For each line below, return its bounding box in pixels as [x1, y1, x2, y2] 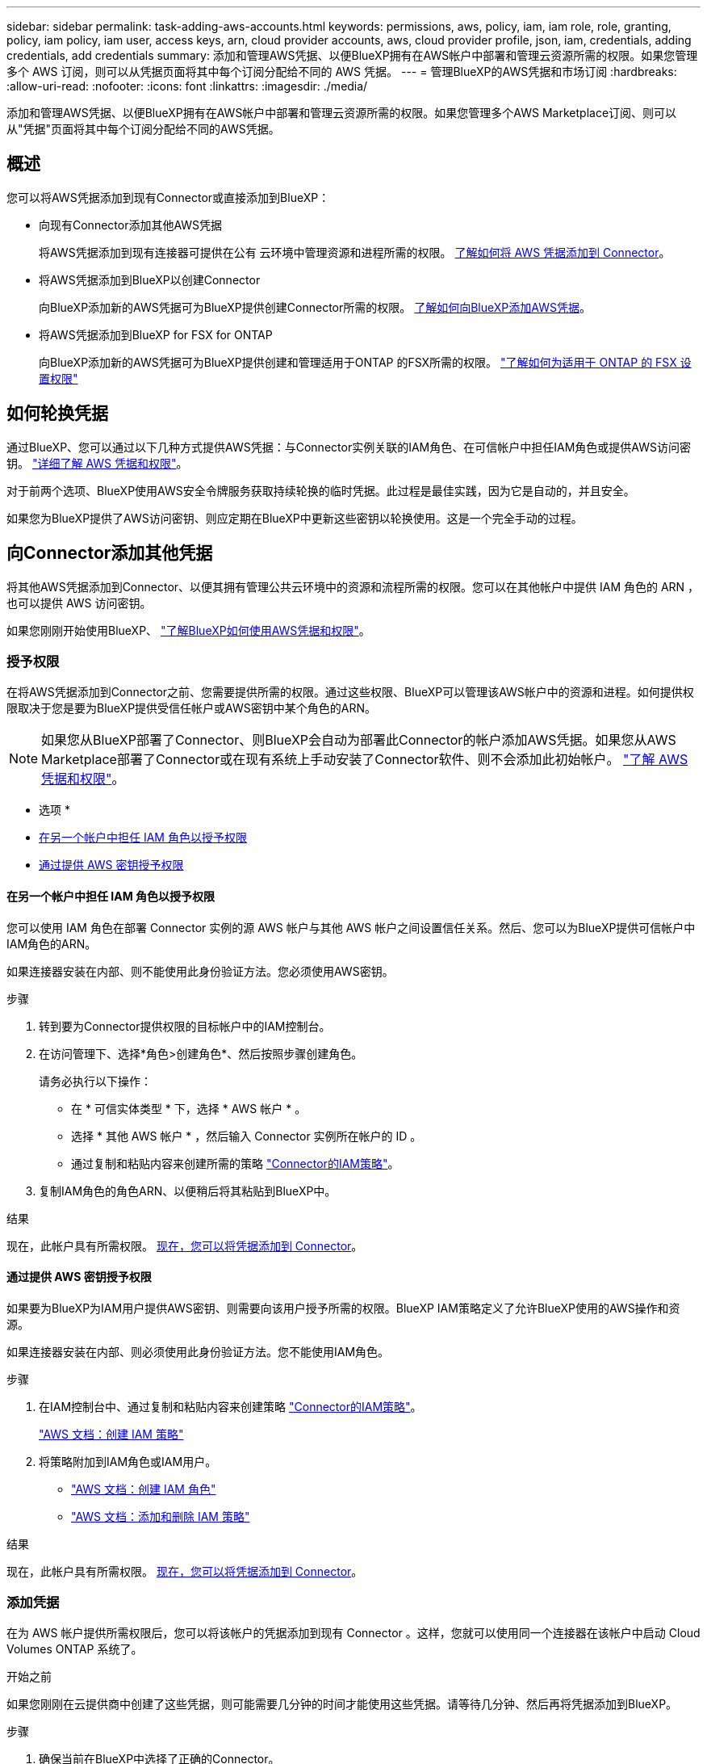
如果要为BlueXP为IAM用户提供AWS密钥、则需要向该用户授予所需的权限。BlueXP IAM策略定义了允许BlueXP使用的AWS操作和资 [6, 1300, 680, 1315]
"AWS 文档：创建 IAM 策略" [39, 1426, 184, 1441]
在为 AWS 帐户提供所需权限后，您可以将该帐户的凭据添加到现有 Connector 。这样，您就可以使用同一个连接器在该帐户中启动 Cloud [6, 1626, 701, 1640]
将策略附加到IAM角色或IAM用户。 [39, 1454, 217, 1468]
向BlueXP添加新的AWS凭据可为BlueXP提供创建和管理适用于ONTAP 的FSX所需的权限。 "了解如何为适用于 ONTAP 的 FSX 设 [39, 355, 692, 369]
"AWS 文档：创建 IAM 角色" [71, 1481, 216, 1496]
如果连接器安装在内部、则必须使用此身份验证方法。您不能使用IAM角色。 [6, 1344, 390, 1359]
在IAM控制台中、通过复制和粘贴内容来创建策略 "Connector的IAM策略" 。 [39, 1399, 422, 1413]
